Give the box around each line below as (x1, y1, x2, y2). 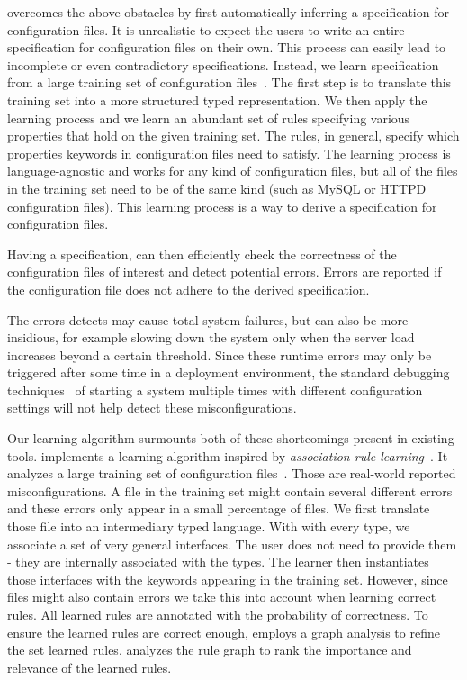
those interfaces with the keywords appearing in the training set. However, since (7, 569, 448, 588)
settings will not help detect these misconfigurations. (7, 398, 297, 417)
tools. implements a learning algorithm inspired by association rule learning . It (7, 446, 448, 465)
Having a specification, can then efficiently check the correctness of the (7, 244, 397, 263)
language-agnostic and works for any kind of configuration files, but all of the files (7, 161, 458, 180)
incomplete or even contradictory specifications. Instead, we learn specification (7, 55, 439, 74)
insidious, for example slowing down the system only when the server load (7, 328, 415, 347)
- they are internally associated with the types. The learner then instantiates (7, 552, 429, 571)
